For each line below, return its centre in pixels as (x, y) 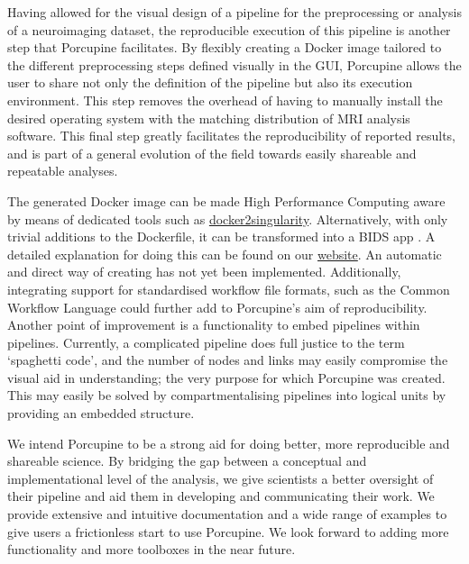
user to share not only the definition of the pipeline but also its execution (210, 82)
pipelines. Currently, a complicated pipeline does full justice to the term (206, 342)
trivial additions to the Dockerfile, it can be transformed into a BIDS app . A (221, 237)
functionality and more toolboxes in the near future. (152, 549)
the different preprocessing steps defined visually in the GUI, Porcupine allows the (234, 64)
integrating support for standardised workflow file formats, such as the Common (229, 289)
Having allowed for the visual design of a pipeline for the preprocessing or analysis (234, 12)
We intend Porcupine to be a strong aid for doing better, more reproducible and (229, 443)
